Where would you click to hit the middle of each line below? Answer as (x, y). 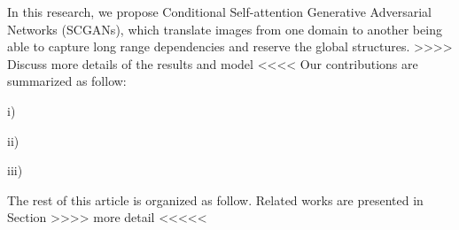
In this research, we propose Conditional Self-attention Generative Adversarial (219, 11)
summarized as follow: (67, 81)
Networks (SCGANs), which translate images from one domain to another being (225, 29)
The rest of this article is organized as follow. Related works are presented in (215, 199)
